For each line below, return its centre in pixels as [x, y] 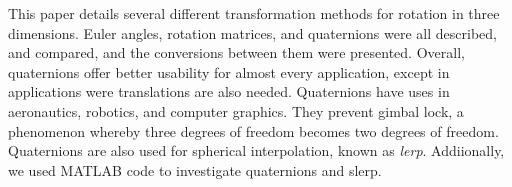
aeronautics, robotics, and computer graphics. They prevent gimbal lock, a [236, 110]
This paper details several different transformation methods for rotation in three [254, 13]
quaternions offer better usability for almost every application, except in [229, 71]
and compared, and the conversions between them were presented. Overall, [236, 52]
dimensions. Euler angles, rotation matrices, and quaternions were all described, [252, 32]
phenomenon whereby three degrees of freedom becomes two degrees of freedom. [253, 130]
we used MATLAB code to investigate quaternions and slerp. [195, 169]
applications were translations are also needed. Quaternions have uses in [229, 91]
